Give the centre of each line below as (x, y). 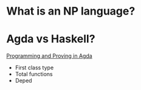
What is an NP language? (71, 11)
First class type (34, 67)
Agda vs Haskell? (51, 39)
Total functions (34, 74)
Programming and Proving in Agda (49, 56)
